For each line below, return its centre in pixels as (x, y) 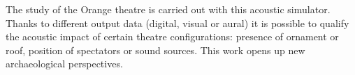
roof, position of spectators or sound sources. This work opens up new (155, 50)
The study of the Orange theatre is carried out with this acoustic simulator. (168, 9)
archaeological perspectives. (64, 64)
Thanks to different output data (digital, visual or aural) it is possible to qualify (177, 23)
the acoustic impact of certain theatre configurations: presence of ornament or (172, 36)
